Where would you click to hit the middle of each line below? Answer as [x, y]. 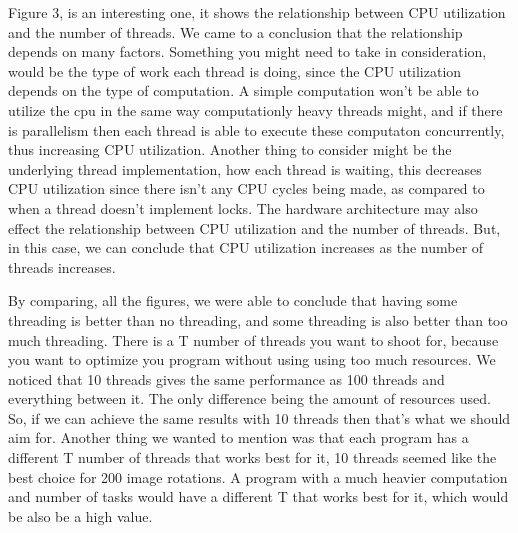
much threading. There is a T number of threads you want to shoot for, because [253, 339]
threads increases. [62, 266]
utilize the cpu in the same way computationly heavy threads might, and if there [255, 109]
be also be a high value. [80, 515]
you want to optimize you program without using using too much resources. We [252, 359]
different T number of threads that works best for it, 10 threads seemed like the [252, 457]
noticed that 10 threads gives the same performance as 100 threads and [226, 378]
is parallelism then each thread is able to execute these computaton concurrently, [256, 129]
